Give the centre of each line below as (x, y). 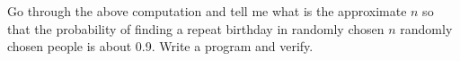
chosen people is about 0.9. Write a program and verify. (160, 46)
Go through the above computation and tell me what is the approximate (207, 11)
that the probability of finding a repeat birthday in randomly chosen (196, 28)
